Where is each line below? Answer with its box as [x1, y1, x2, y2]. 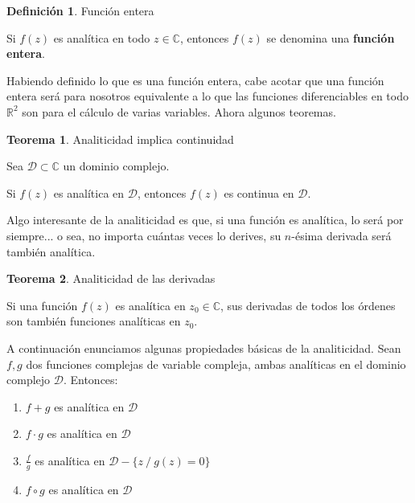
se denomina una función [266, 29, 395, 46]
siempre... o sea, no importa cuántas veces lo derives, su [6, 227, 281, 243]
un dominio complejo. [63, 157, 170, 174]
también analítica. [6, 243, 96, 260]
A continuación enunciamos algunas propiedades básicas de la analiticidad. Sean [6, 339, 401, 356]
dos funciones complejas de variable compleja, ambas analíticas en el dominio [26, 355, 406, 372]
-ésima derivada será [291, 227, 392, 243]
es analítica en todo [53, 29, 150, 46]
